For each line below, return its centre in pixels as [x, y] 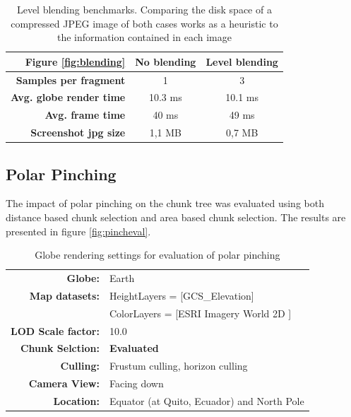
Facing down [136, 383]
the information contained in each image [144, 37]
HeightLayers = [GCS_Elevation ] [182, 295]
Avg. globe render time [68, 97]
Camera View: [64, 383]
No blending [166, 61]
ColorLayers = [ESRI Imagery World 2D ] [200, 313]
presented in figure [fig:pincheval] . [78, 231]
